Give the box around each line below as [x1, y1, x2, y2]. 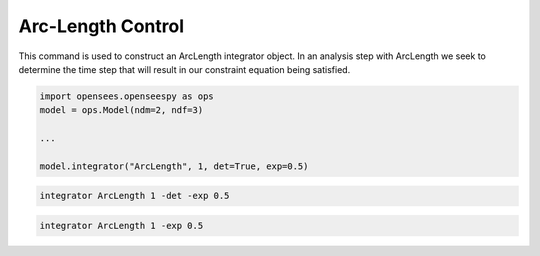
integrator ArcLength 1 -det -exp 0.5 [39, 190, 230, 202]
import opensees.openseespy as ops [39, 90, 214, 102]
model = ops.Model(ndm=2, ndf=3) [39, 105, 204, 116]
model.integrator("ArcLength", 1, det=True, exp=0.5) [39, 160, 309, 172]
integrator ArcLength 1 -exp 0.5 [39, 220, 204, 232]
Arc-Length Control [18, 15, 185, 37]
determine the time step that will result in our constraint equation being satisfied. [18, 63, 351, 75]
